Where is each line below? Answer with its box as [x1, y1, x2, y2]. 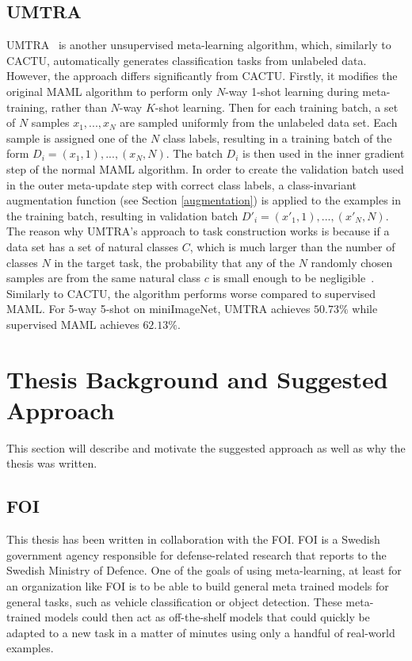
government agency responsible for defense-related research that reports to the [6, 546, 387, 563]
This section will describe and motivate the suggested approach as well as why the [6, 439, 406, 456]
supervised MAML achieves [6, 315, 139, 332]
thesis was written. [6, 455, 97, 472]
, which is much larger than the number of [189, 238, 395, 254]
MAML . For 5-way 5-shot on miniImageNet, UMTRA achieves [6, 300, 311, 317]
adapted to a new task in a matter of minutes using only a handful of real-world [6, 624, 395, 640]
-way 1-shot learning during [225, 82, 359, 99]
